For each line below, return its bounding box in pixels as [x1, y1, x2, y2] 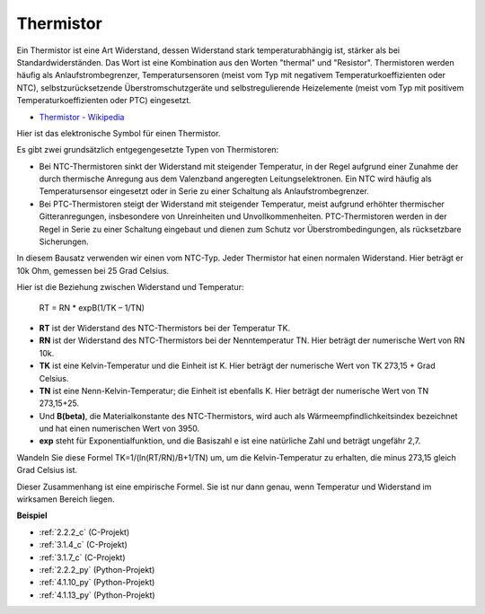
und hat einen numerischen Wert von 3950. [39, 423, 200, 434]
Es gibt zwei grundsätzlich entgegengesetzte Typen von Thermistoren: [16, 145, 279, 155]
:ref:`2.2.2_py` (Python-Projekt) [39, 565, 155, 575]
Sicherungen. [39, 236, 89, 247]
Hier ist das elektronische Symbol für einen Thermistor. [16, 127, 221, 138]
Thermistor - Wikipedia [39, 111, 125, 122]
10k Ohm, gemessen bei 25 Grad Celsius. [16, 265, 170, 276]
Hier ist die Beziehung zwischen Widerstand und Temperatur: [16, 282, 244, 293]
